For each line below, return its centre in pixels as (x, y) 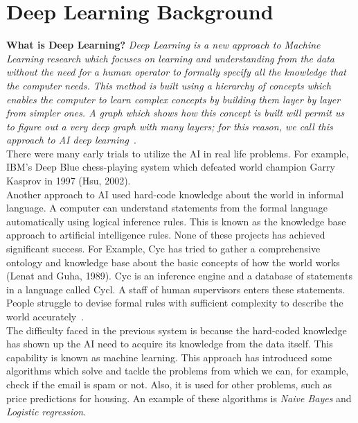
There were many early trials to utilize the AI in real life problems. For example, (178, 153)
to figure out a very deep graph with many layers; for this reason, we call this (170, 126)
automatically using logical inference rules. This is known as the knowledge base (176, 221)
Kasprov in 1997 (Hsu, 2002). (69, 181)
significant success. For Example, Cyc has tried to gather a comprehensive (163, 249)
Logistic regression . (46, 412)
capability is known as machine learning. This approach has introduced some (169, 357)
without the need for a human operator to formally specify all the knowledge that (176, 72)
